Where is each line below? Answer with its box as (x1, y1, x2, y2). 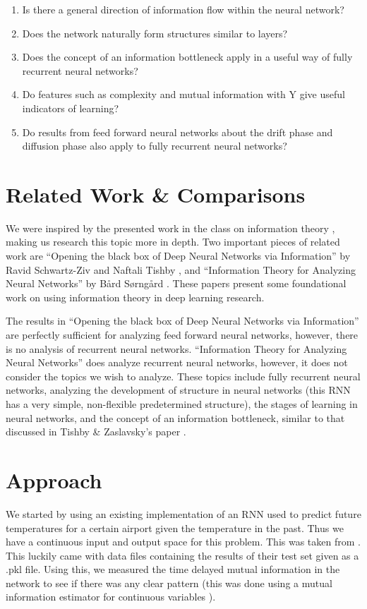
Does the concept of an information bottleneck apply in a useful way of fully (22, 49, 353, 64)
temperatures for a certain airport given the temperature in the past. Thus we (6, 520, 344, 535)
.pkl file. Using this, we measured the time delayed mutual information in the (6, 562, 340, 577)
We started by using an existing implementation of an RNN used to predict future (6, 506, 361, 521)
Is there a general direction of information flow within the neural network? (22, 2, 344, 16)
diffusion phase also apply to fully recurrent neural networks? (22, 138, 287, 153)
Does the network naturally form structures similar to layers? (22, 25, 288, 40)
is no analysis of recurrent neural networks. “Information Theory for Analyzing (6, 341, 347, 356)
